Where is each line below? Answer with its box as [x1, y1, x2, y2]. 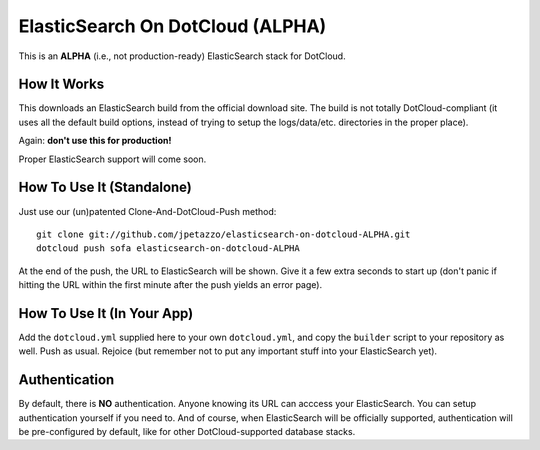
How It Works [18, 76, 105, 93]
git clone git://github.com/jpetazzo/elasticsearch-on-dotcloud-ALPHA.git [36, 228, 411, 240]
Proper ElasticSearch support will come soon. [18, 153, 207, 165]
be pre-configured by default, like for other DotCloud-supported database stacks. [18, 426, 356, 438]
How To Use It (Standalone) [18, 179, 192, 196]
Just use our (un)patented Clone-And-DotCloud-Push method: [18, 205, 277, 217]
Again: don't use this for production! [18, 135, 172, 147]
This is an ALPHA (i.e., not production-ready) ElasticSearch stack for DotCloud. [18, 50, 346, 62]
